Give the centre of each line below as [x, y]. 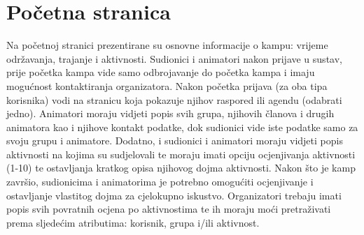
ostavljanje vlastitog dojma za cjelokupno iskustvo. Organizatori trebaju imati [174, 195]
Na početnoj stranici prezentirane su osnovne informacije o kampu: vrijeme [167, 45]
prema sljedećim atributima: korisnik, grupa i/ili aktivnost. [133, 222]
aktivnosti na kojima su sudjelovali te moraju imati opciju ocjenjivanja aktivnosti [181, 154]
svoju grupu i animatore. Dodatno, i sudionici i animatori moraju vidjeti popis [175, 141]
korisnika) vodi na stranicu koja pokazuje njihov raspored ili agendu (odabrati [174, 99]
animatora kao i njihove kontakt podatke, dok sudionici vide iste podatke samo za [182, 127]
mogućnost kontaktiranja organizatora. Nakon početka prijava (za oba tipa [167, 85]
